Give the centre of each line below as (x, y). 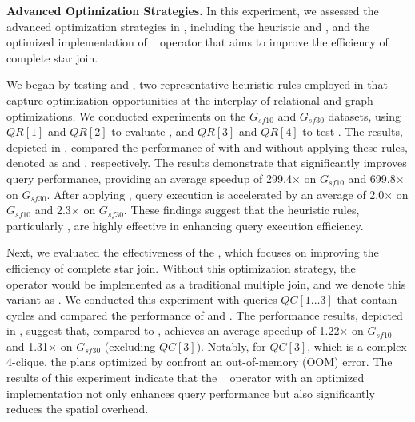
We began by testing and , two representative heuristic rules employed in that (197, 84)
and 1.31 (28, 346)
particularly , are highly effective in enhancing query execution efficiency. (185, 225)
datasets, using (364, 115)
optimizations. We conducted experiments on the (126, 115)
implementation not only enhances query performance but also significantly (191, 393)
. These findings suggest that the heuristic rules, (241, 210)
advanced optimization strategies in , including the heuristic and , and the (188, 26)
